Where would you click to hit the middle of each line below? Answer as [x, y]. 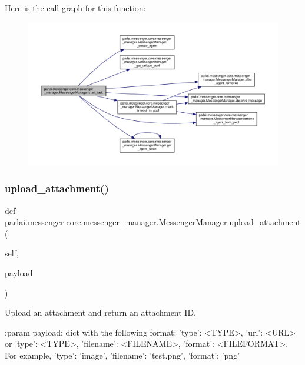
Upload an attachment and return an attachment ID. [101, 312]
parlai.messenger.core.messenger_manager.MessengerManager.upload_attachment [153, 222]
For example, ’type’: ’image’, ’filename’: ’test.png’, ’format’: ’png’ [122, 355]
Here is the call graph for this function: [75, 8]
